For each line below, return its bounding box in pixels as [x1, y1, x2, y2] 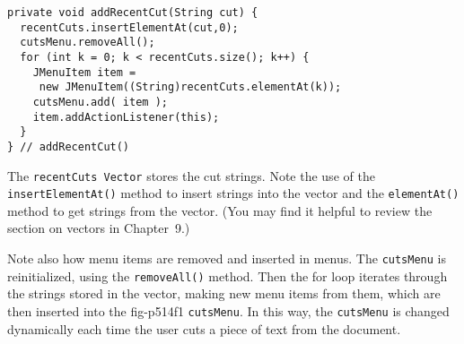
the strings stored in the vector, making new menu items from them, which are [7, 284, 441, 303]
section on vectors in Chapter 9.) [7, 219, 190, 237]
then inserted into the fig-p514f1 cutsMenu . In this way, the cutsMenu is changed [7, 301, 450, 320]
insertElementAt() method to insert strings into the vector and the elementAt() [7, 184, 460, 202]
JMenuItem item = [32, 65, 136, 79]
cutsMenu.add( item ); [32, 95, 168, 108]
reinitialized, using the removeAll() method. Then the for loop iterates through [7, 266, 448, 285]
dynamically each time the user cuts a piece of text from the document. [7, 319, 401, 338]
